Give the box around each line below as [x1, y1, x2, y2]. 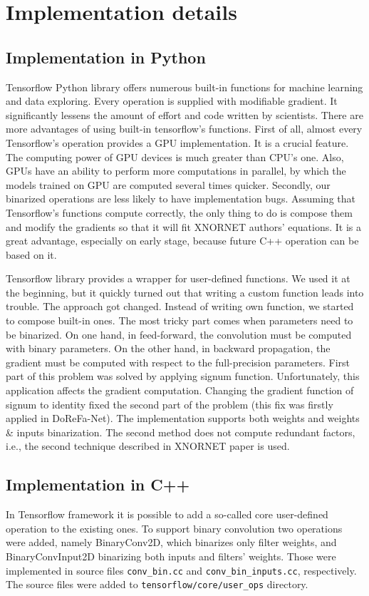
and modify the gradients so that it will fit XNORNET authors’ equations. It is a [6, 219, 362, 234]
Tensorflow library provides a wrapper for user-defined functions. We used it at [6, 271, 350, 286]
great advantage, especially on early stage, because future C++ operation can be [6, 233, 359, 248]
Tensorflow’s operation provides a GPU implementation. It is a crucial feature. [6, 135, 349, 150]
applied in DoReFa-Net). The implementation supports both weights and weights [6, 411, 360, 426]
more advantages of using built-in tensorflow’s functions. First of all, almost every [6, 121, 363, 136]
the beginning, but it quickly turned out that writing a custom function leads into [6, 284, 364, 299]
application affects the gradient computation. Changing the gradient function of [6, 383, 354, 398]
